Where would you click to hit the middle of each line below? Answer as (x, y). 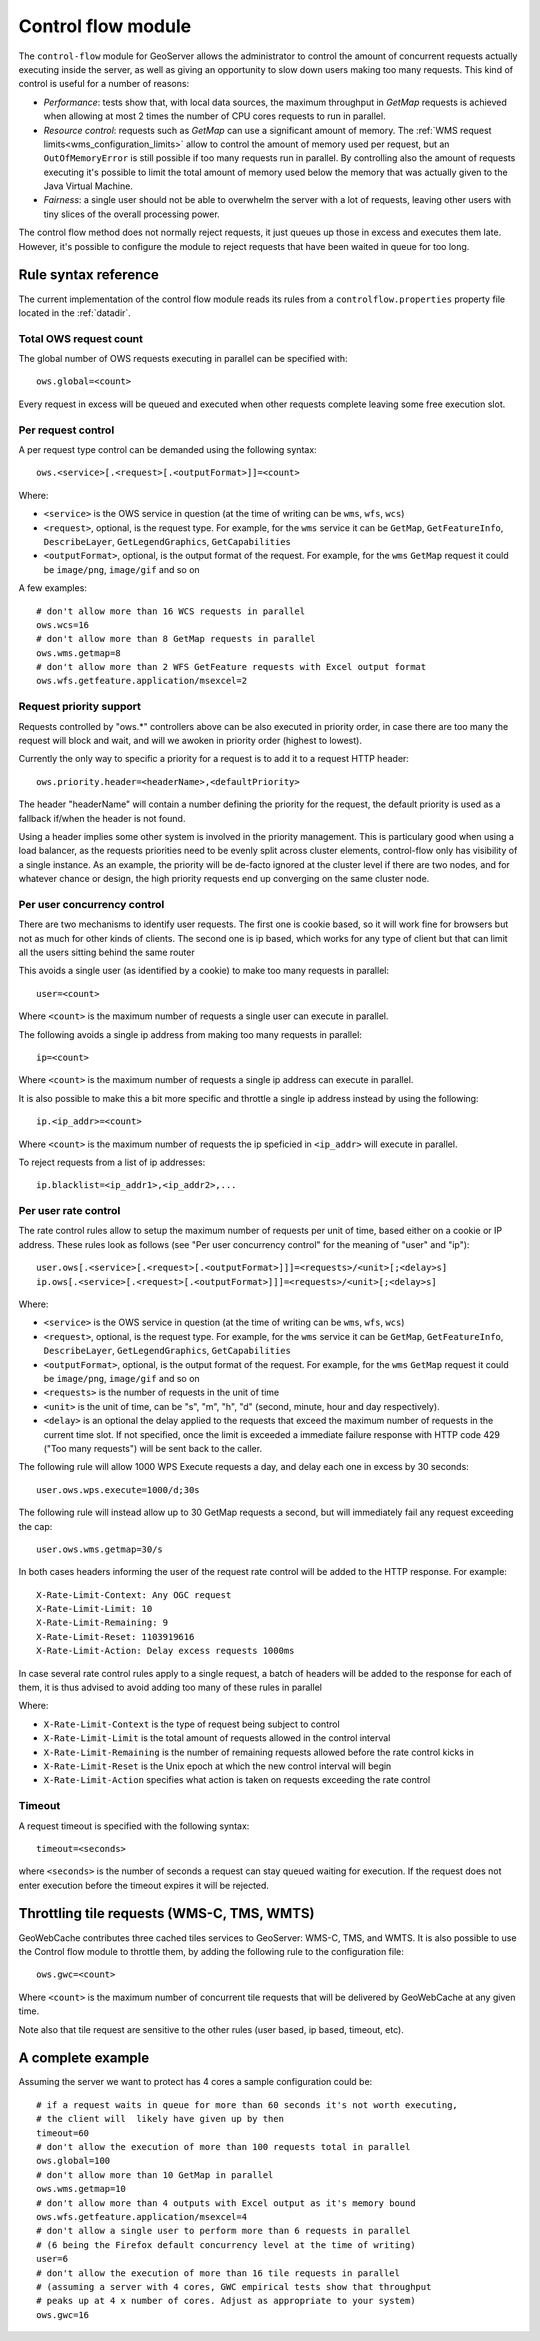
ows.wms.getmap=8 (78, 653)
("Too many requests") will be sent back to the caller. (153, 1448)
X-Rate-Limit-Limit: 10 (94, 1609)
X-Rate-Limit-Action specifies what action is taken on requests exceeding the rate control (237, 1780)
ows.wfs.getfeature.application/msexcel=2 (142, 681)
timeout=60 (63, 2133)
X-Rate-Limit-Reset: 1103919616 (115, 1636)
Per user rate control (69, 1211)
